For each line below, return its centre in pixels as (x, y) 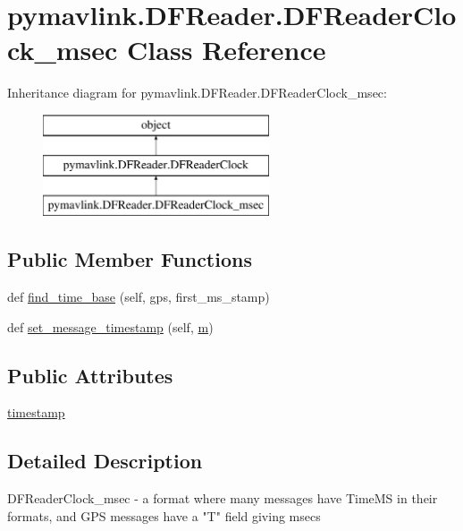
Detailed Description (105, 461)
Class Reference (227, 50)
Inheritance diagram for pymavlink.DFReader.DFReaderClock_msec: (197, 93)
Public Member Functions (130, 259)
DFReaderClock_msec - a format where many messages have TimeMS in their (223, 498)
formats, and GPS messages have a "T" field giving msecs (164, 515)
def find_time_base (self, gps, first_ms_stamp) (139, 297)
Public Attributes (90, 375)
